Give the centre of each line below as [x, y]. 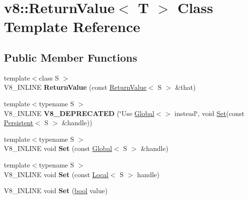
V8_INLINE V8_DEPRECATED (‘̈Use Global [79, 113]
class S [49, 77]
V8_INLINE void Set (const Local [56, 174]
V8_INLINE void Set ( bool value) [56, 191]
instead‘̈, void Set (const [210, 113]
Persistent [19, 123]
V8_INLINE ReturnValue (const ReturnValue [75, 87]
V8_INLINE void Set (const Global [58, 148]
